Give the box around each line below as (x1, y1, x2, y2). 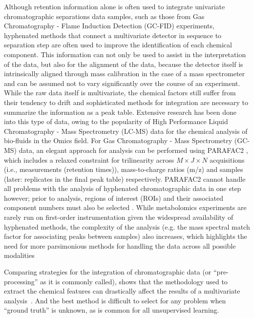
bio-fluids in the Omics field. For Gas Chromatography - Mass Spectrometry (4, 135, 233, 146)
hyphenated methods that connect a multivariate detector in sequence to (4, 30, 222, 40)
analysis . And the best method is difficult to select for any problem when (4, 295, 226, 305)
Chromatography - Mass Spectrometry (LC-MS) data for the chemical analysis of (4, 126, 248, 136)
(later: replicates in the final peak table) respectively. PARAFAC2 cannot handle (4, 173, 246, 184)
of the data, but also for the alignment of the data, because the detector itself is (4, 59, 243, 69)
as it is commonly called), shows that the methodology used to (40, 276, 228, 286)
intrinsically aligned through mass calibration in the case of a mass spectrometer (4, 68, 245, 79)
